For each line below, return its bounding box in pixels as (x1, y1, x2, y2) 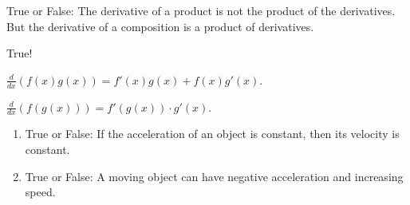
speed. (25, 183, 56, 200)
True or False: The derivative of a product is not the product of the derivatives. (6, 2, 396, 18)
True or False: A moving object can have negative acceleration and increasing (25, 168, 404, 184)
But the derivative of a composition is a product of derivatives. (6, 18, 314, 34)
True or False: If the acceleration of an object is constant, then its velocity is (25, 125, 400, 142)
